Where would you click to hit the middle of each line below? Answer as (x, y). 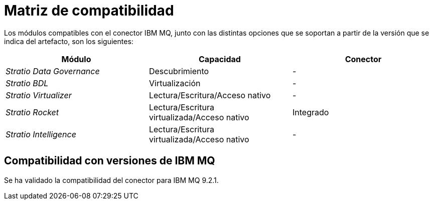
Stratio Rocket (32, 112)
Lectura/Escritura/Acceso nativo (210, 95)
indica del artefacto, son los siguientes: (69, 41)
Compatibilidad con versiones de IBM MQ (110, 161)
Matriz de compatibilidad (89, 11)
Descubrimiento (179, 71)
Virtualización (175, 83)
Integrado (311, 112)
